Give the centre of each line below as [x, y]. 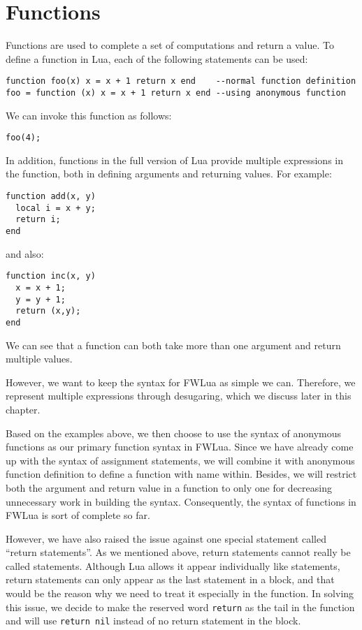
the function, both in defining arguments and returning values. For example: [169, 174]
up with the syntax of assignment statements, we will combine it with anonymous [180, 460]
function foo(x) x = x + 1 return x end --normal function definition [181, 81]
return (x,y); [48, 311]
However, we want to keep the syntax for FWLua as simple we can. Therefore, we [181, 382]
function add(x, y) [51, 197]
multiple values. [39, 359]
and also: [25, 253]
